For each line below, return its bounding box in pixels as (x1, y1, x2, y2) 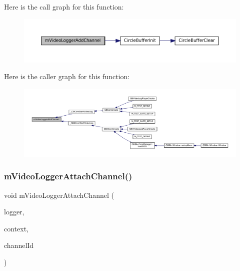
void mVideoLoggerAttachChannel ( (4, 189, 114, 200)
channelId (4, 240, 34, 250)
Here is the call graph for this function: (4, 2, 124, 12)
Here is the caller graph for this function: (4, 71, 130, 82)
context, (4, 223, 28, 233)
